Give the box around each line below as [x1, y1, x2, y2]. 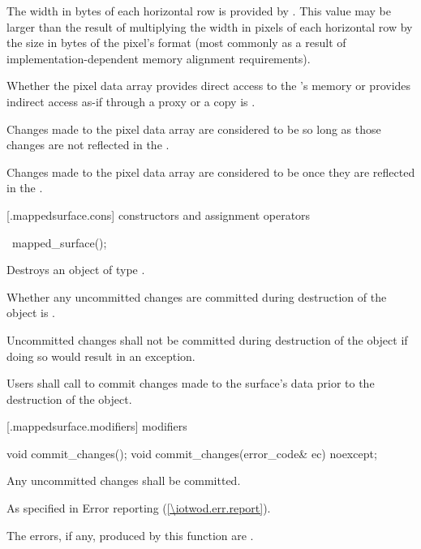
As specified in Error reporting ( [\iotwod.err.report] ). [6, 500, 271, 517]
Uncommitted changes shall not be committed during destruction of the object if [6, 331, 408, 348]
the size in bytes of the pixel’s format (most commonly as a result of [6, 34, 346, 51]
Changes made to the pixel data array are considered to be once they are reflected [6, 163, 415, 180]
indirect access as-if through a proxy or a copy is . [6, 92, 256, 109]
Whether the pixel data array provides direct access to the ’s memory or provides [6, 77, 411, 94]
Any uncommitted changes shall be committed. [6, 472, 241, 489]
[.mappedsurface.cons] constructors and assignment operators [6, 206, 311, 223]
